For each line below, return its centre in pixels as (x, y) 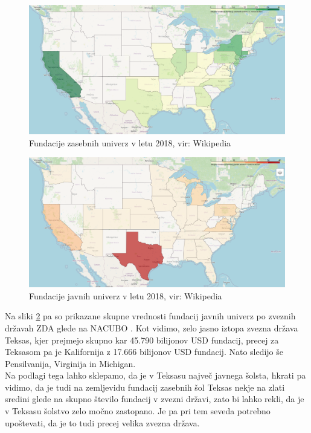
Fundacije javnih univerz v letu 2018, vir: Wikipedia (126, 295)
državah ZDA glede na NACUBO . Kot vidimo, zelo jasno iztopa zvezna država (152, 327)
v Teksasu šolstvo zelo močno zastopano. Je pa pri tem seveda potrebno (138, 411)
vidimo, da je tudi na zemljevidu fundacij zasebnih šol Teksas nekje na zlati (145, 387)
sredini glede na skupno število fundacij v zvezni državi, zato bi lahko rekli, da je (155, 399)
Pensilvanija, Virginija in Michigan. (70, 363)
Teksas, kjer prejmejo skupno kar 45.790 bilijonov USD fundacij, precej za (142, 340)
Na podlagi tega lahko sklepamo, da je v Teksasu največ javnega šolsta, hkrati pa (155, 375)
